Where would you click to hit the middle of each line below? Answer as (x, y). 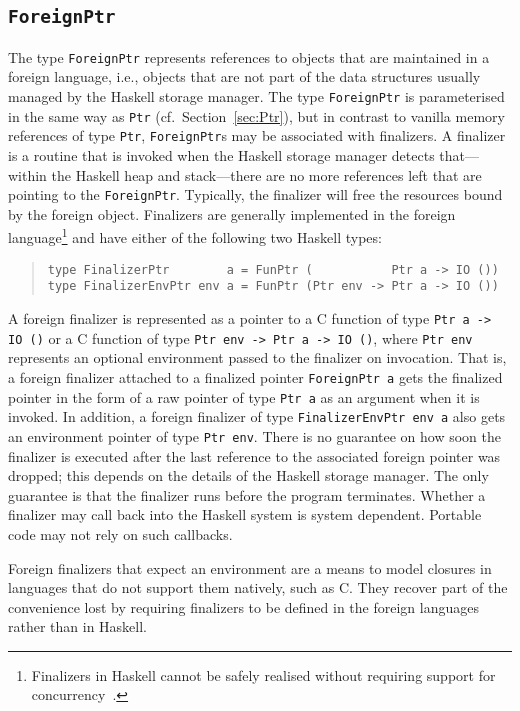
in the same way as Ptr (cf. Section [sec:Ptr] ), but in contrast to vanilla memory (256, 115)
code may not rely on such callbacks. (120, 533)
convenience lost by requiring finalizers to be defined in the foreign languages (243, 606)
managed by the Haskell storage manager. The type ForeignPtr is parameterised (256, 96)
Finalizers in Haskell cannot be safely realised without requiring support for (263, 674)
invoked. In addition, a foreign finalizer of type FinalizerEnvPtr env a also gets (257, 416)
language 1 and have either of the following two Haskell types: (195, 236)
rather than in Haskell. (78, 626)
